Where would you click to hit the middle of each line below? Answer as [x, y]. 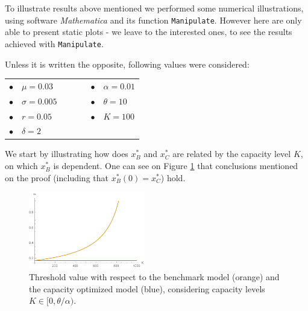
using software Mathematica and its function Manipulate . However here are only [153, 20]
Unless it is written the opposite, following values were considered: [127, 64]
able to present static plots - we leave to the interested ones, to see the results [149, 32]
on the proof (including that [57, 177]
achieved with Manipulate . [54, 43]
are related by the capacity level [232, 154]
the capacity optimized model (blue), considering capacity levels [147, 288]
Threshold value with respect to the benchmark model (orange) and [154, 277]
